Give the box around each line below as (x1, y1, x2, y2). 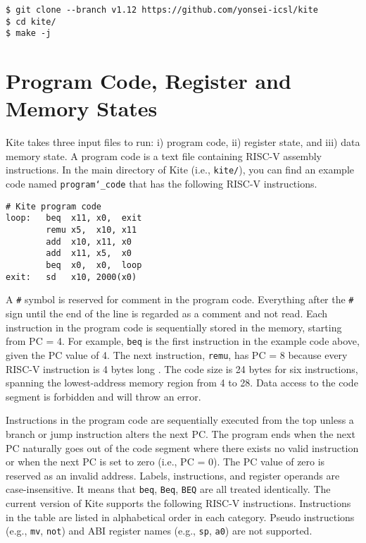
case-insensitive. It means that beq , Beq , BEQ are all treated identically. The (6, 482, 331, 496)
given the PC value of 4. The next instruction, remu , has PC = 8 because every (6, 347, 348, 362)
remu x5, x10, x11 (46, 225, 137, 236)
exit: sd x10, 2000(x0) (6, 271, 137, 282)
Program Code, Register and (6, 66, 291, 95)
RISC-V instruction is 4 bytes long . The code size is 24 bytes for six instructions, (6, 361, 358, 376)
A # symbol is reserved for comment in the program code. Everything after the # (6, 292, 354, 307)
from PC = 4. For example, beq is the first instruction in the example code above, (6, 334, 360, 348)
